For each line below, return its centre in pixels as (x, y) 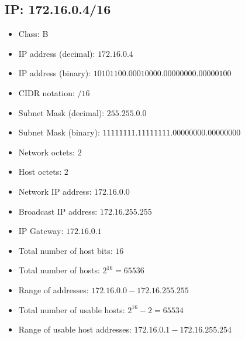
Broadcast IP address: (58, 211)
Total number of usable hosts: (72, 309)
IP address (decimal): (57, 53)
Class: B (33, 34)
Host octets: (40, 172)
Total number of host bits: (65, 250)
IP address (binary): (55, 73)
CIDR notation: (46, 92)
